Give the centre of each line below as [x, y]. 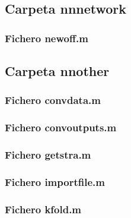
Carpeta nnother [57, 71]
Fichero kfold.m [43, 209]
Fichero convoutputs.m [61, 127]
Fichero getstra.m [48, 155]
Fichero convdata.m [53, 100]
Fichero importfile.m [55, 181]
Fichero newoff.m [47, 38]
